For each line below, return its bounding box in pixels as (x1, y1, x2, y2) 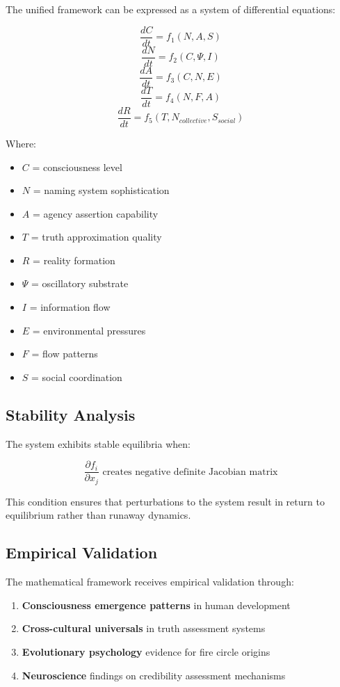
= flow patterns (31, 346, 98, 361)
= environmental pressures (32, 323, 146, 337)
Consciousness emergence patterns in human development (22, 597, 291, 612)
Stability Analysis (6, 403, 136, 425)
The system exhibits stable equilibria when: (6, 436, 191, 451)
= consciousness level (32, 159, 122, 174)
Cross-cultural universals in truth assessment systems (22, 621, 266, 636)
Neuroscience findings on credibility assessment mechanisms (22, 668, 286, 682)
